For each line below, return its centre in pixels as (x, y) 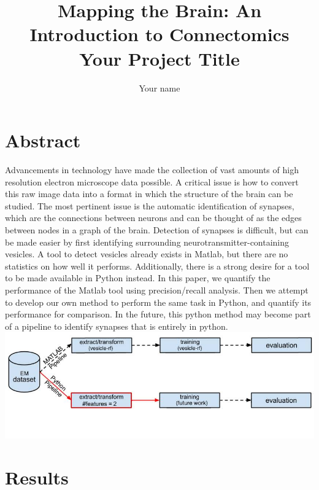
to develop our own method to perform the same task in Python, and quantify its (158, 302)
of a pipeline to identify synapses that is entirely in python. (117, 326)
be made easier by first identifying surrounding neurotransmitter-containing (147, 242)
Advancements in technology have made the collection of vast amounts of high (152, 170)
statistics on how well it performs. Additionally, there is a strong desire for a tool (157, 266)
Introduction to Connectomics (159, 34)
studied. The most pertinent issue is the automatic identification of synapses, (150, 205)
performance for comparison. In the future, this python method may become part (158, 314)
